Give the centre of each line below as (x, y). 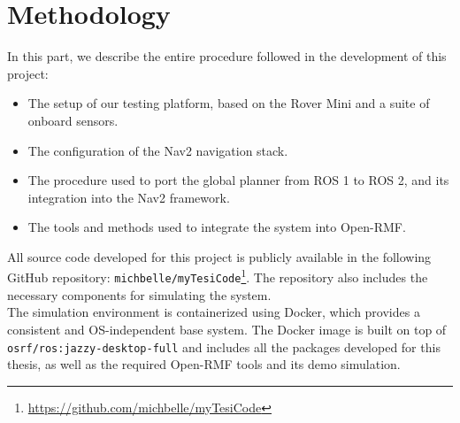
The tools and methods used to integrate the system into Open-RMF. (217, 227)
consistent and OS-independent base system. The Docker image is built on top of (227, 329)
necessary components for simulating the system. (139, 294)
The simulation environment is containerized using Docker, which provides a (214, 312)
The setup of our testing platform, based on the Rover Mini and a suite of (229, 103)
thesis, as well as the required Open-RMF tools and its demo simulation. (204, 364)
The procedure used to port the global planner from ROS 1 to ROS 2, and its (238, 180)
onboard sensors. (73, 120)
